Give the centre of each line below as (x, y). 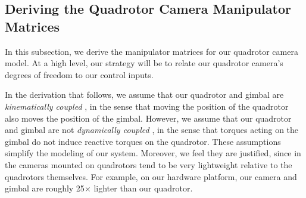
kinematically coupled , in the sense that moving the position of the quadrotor (147, 106)
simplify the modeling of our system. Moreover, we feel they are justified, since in (153, 153)
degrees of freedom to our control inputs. (79, 74)
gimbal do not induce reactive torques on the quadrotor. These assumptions (143, 141)
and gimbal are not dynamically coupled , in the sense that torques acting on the (152, 130)
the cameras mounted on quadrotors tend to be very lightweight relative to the (149, 164)
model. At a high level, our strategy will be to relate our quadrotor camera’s (144, 63)
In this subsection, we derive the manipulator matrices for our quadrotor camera (152, 51)
